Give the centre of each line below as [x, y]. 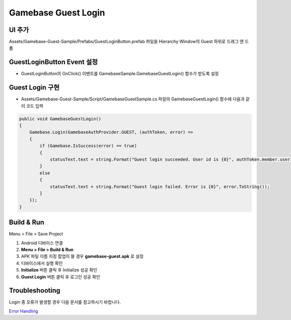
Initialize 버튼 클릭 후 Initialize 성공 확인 [59, 270]
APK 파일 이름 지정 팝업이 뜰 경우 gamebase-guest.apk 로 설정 [82, 256]
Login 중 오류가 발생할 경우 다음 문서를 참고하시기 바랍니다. [65, 302]
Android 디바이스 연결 [42, 243]
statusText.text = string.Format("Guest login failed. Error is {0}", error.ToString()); [160, 186]
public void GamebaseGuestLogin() [60, 119]
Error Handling [24, 311]
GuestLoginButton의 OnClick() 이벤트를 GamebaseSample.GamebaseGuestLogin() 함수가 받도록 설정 [120, 74]
